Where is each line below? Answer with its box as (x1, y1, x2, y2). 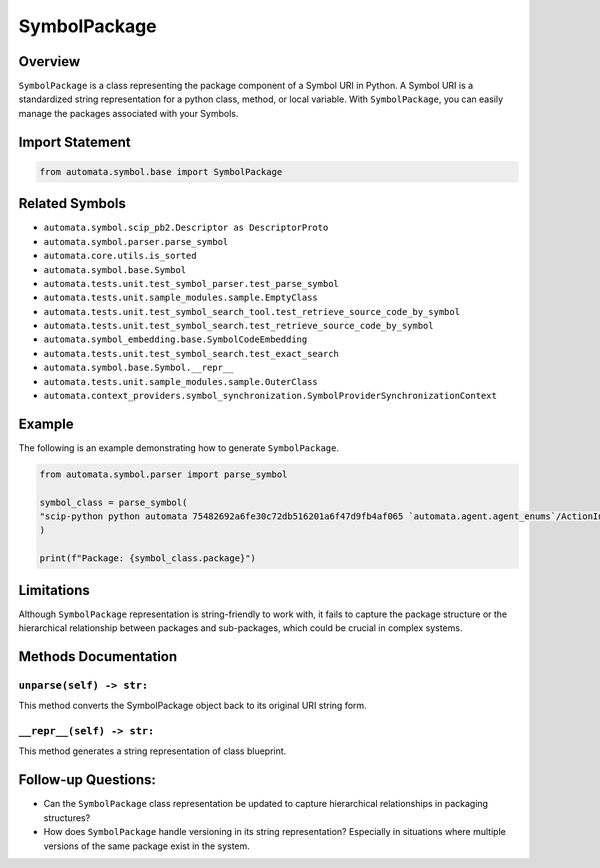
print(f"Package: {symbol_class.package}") (39, 553, 257, 564)
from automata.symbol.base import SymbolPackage (39, 166, 283, 177)
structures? (43, 811, 91, 824)
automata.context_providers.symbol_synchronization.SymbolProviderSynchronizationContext (43, 390, 497, 402)
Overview (18, 53, 81, 70)
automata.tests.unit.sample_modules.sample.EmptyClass (43, 292, 319, 304)
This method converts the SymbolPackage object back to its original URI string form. (18, 700, 367, 712)
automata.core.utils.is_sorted (43, 250, 197, 262)
